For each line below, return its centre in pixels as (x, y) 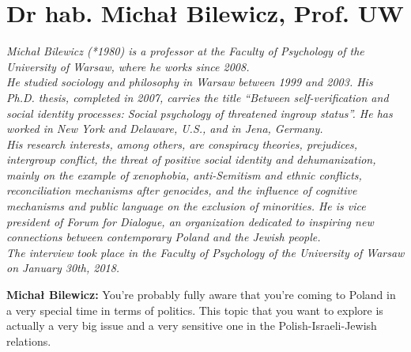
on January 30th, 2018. (63, 268)
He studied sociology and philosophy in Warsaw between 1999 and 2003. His (190, 82)
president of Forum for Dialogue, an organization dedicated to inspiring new (190, 221)
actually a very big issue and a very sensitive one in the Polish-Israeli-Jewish (192, 326)
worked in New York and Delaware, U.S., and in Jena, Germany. (165, 129)
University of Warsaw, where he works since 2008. (128, 66)
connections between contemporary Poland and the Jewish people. (164, 237)
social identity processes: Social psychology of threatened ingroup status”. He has (200, 113)
